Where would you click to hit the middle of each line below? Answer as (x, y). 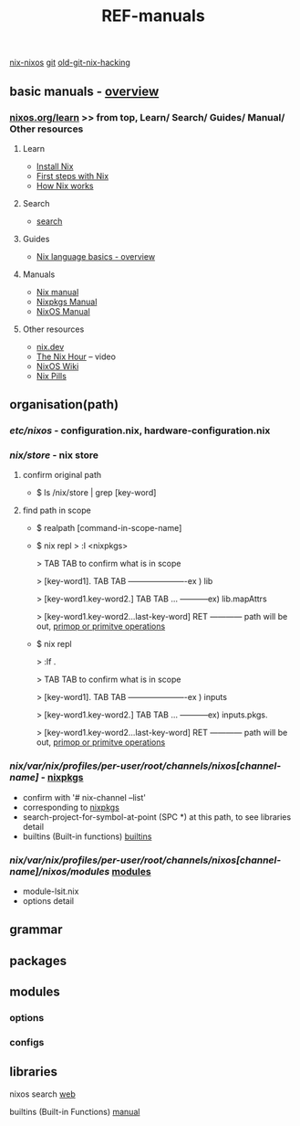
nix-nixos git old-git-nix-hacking (70, 63)
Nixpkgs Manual (67, 302)
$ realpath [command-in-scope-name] (109, 528)
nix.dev (50, 346)
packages (38, 961)
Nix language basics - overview (96, 256)
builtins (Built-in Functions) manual (75, 1111)
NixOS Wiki (57, 366)
